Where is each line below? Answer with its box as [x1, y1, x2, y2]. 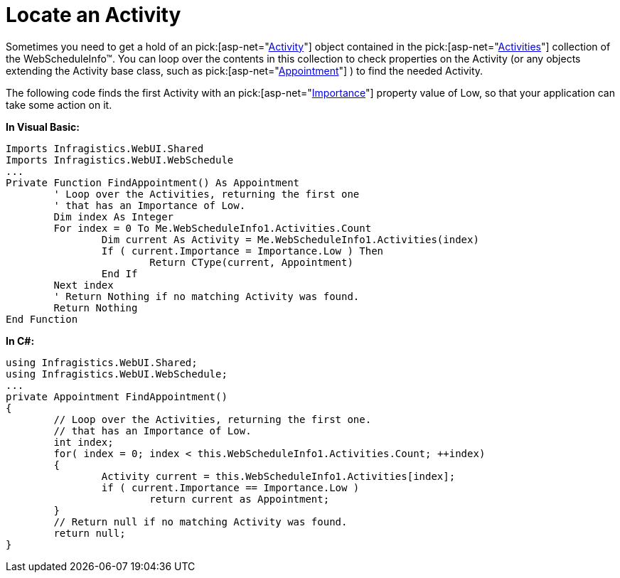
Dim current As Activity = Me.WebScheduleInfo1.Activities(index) [101, 233, 479, 245]
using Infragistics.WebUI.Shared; [6, 356, 198, 368]
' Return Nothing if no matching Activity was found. [53, 290, 360, 302]
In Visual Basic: [6, 120, 80, 133]
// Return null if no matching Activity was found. [53, 515, 348, 528]
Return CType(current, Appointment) [149, 256, 353, 268]
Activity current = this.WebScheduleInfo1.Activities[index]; [101, 470, 456, 482]
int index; [53, 436, 114, 448]
